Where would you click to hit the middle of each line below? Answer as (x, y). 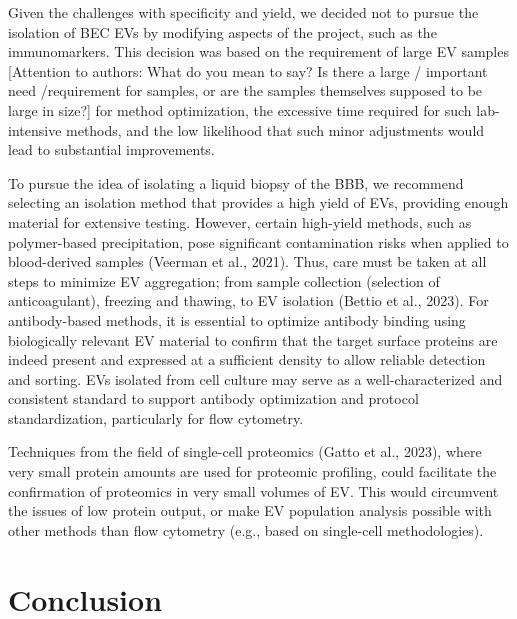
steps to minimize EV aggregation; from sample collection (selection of (224, 280)
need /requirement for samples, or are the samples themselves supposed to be (245, 90)
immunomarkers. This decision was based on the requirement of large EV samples (258, 51)
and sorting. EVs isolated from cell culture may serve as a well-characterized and (255, 378)
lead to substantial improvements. (111, 149)
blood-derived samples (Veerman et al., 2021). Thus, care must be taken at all (247, 261)
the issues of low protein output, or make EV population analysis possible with (250, 510)
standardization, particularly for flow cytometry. (156, 417)
